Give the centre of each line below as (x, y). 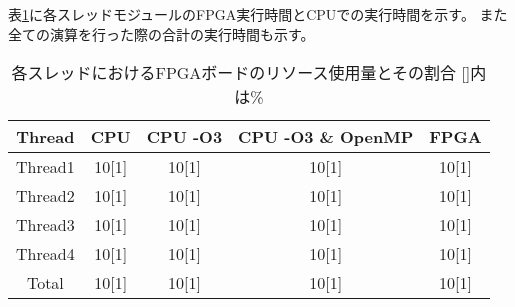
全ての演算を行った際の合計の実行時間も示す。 (161, 33)
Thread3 (45, 225)
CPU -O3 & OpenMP (326, 137)
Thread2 (45, 196)
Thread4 (45, 254)
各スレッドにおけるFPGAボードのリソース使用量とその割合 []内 (249, 73)
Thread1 (45, 167)
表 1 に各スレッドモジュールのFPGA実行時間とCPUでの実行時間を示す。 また (258, 14)
